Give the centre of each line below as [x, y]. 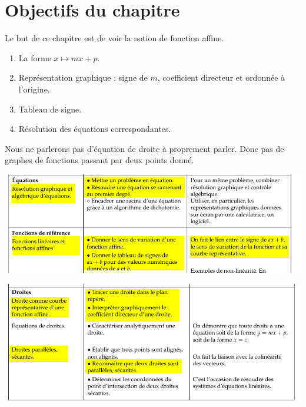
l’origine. [34, 89]
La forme [35, 57]
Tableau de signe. [50, 109]
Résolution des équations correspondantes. [95, 129]
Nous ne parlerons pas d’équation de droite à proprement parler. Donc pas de [144, 148]
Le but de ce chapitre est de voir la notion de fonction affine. [114, 38]
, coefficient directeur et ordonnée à [221, 77]
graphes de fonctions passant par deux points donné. [99, 160]
